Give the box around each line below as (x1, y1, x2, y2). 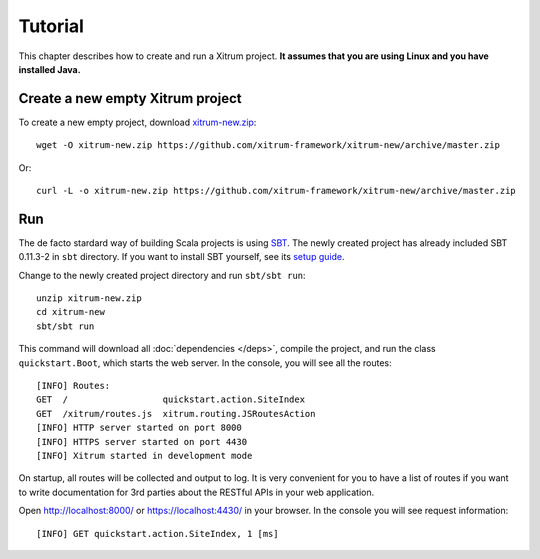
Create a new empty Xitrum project (18, 90, 242, 107)
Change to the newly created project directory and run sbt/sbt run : (18, 269, 306, 281)
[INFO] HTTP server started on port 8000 (36, 422, 242, 434)
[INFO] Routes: (36, 380, 111, 392)
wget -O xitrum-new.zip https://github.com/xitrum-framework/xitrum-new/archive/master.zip (36, 140, 500, 151)
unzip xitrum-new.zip (36, 293, 142, 304)
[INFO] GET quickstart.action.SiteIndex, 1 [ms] (36, 528, 279, 539)
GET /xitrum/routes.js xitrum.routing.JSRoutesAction (36, 408, 316, 419)
